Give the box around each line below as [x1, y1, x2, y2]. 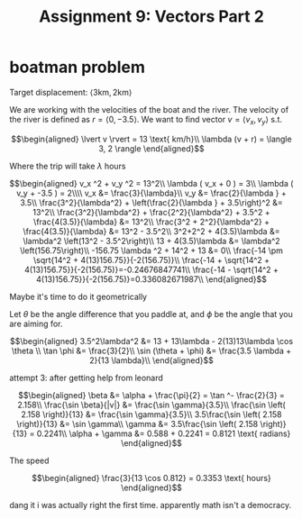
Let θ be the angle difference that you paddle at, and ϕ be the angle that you [9, 308, 293, 319]
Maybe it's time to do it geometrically [9, 291, 147, 302]
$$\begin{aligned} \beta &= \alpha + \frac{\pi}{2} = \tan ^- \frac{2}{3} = [17, 389, 286, 400]
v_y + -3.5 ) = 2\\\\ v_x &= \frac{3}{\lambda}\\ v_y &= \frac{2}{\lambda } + [16, 187, 287, 198]
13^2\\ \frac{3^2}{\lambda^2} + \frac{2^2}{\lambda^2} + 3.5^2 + [32, 206, 270, 217]
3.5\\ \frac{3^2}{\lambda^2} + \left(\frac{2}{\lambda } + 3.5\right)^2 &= [19, 196, 284, 208]
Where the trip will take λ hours [9, 160, 126, 171]
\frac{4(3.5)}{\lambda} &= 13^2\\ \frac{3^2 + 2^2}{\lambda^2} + [32, 216, 270, 227]
